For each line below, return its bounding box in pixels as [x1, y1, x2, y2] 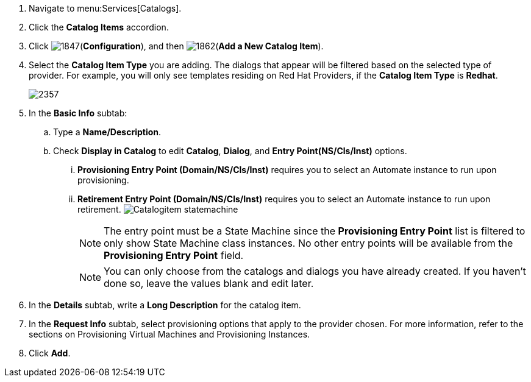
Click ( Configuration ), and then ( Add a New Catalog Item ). [29, 41, 324, 51]
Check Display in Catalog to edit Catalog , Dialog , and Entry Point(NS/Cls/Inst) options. [53, 146, 407, 156]
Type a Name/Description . [53, 127, 162, 137]
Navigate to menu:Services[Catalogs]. [29, 3, 182, 13]
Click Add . [29, 348, 71, 358]
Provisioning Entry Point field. [104, 249, 244, 261]
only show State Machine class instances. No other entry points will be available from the [104, 237, 513, 249]
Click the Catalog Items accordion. [29, 22, 169, 32]
